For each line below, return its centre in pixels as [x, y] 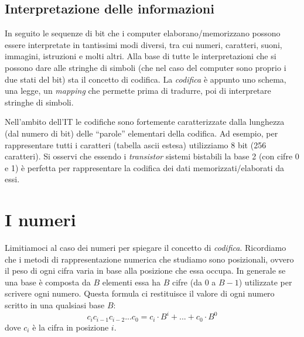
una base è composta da [48, 282]
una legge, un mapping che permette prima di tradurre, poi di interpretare [138, 91]
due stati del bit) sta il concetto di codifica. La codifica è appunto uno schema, [146, 79]
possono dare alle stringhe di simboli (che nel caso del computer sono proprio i [146, 67]
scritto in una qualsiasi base [55, 305]
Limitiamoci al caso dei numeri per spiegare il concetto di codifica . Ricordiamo [146, 248]
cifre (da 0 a [194, 282]
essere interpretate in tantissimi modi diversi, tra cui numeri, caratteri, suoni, [144, 44]
